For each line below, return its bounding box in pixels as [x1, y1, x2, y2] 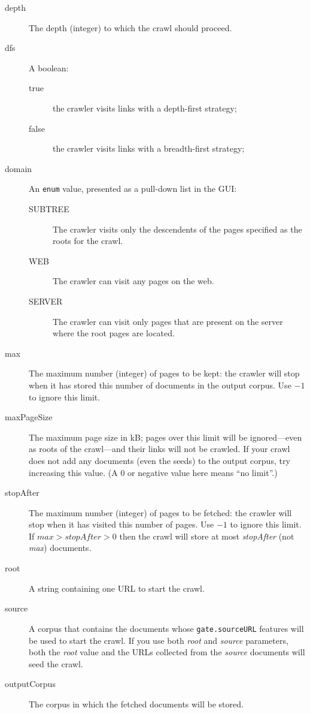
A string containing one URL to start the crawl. [29, 582, 205, 594]
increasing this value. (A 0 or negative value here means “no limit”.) [29, 466, 278, 478]
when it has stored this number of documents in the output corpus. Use [29, 378, 291, 391]
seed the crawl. [29, 657, 83, 670]
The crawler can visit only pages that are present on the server [53, 315, 283, 327]
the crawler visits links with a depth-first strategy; [53, 101, 237, 114]
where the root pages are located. [53, 327, 175, 339]
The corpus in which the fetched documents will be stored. [29, 697, 244, 710]
